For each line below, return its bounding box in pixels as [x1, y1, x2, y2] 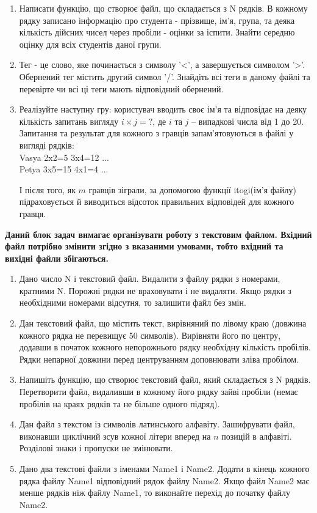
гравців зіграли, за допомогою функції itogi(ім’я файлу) [88, 183, 297, 196]
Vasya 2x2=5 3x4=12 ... [19, 150, 109, 163]
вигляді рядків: [19, 138, 74, 151]
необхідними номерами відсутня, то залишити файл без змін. [19, 296, 246, 309]
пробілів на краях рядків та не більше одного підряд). [19, 397, 220, 410]
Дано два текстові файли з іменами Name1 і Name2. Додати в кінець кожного [19, 462, 310, 474]
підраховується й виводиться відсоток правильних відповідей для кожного [19, 195, 294, 208]
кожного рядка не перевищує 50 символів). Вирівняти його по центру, [19, 328, 281, 341]
